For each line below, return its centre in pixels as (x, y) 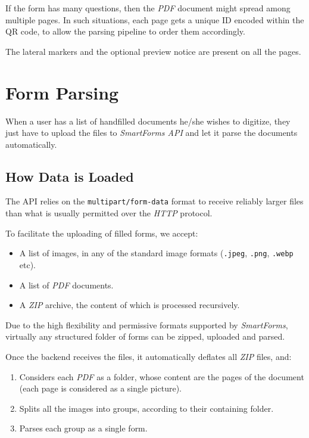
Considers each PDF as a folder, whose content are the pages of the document (162, 376)
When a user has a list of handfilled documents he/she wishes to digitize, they (148, 121)
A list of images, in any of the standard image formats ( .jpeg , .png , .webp (156, 253)
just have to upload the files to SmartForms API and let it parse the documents (152, 133)
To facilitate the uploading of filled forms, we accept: (102, 233)
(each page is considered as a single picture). (100, 388)
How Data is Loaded (70, 176)
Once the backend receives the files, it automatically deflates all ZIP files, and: (149, 356)
